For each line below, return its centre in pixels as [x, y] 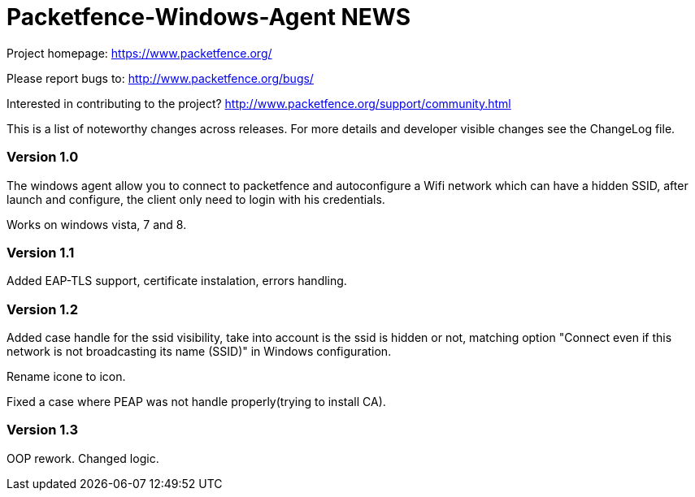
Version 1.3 [43, 430]
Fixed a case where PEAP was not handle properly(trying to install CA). [196, 402]
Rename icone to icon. [66, 376]
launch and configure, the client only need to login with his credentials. [196, 199]
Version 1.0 [43, 157]
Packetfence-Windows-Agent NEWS [209, 17]
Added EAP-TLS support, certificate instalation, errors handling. [177, 281]
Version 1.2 [43, 309]
